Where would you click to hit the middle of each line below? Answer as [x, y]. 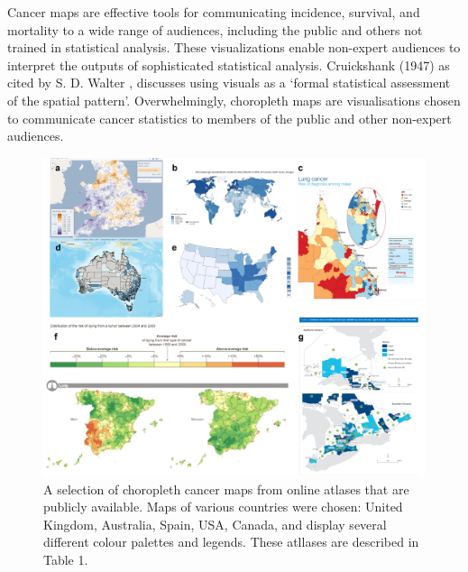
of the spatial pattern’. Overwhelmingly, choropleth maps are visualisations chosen [234, 100]
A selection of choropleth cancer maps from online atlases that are [226, 489]
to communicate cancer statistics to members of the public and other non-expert [229, 118]
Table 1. [66, 559]
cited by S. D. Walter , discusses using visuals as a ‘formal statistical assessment [229, 83]
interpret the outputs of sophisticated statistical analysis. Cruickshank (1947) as [229, 65]
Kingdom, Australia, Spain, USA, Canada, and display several [215, 524]
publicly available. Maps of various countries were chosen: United [223, 507]
